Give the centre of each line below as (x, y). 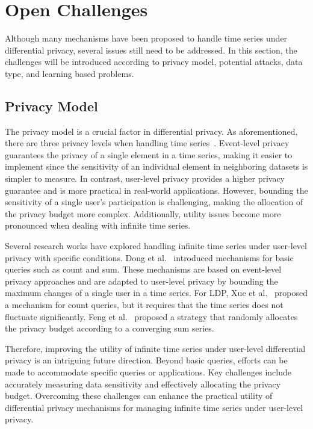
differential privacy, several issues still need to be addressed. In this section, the (151, 50)
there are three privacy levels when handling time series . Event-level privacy (147, 143)
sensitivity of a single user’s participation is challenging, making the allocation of (154, 202)
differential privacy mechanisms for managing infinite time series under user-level (154, 407)
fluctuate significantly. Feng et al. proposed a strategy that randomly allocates (151, 316)
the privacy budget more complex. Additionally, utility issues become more (143, 213)
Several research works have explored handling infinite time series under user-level (156, 246)
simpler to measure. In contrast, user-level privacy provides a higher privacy (145, 178)
